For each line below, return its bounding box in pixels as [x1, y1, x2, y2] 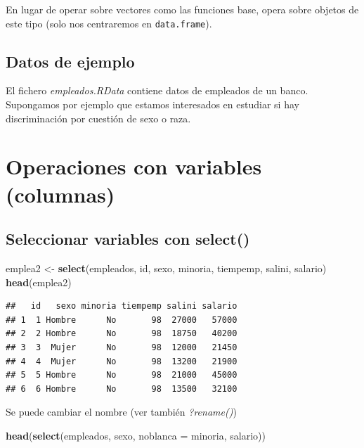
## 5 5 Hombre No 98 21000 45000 [6, 370, 238, 380]
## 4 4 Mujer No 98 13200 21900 [6, 356, 238, 366]
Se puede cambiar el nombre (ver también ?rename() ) [6, 404, 237, 419]
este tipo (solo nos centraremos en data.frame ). [6, 15, 212, 30]
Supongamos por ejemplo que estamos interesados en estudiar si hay [6, 97, 299, 112]
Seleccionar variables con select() [6, 228, 250, 250]
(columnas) [6, 179, 115, 208]
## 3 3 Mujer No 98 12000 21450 [6, 342, 238, 352]
